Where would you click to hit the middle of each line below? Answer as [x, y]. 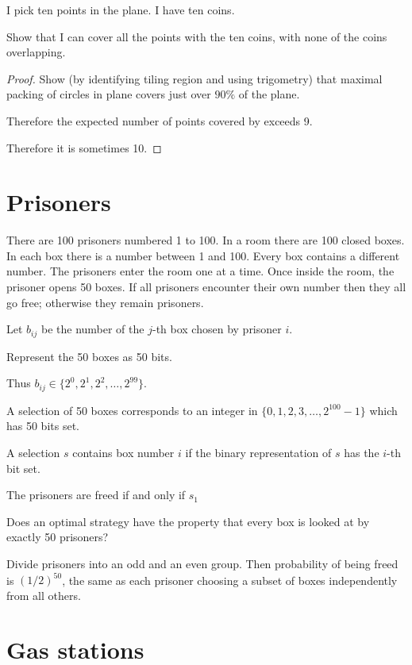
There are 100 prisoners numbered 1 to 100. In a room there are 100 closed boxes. [206, 240]
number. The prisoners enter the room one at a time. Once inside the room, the [200, 271]
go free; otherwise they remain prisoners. [105, 302]
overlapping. [36, 52]
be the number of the [92, 329]
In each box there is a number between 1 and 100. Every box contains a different [203, 255]
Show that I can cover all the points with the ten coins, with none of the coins [197, 36]
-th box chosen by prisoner [217, 329]
